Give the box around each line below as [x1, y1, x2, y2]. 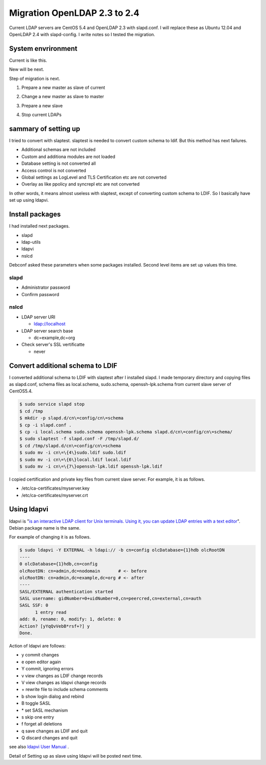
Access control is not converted [21, 167, 86, 173]
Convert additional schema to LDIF [9, 361, 118, 370]
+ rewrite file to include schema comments [21, 687, 108, 692]
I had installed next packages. [9, 223, 70, 229]
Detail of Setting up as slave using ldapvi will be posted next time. [9, 753, 142, 759]
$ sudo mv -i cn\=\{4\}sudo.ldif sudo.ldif [19, 450, 127, 456]
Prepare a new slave [21, 103, 63, 109]
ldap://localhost [33, 321, 66, 327]
